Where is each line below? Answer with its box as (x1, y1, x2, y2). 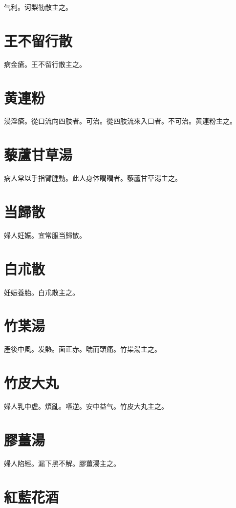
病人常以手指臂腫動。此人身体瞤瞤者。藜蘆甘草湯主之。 (4, 173, 182, 183)
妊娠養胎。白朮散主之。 (4, 287, 79, 297)
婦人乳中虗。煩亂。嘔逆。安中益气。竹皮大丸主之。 (4, 401, 168, 411)
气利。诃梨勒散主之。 (4, 2, 72, 12)
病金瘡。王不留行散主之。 (4, 59, 86, 69)
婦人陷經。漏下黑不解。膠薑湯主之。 (4, 458, 120, 468)
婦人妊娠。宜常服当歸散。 (4, 230, 86, 240)
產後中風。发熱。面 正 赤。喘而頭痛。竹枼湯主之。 (4, 344, 161, 354)
